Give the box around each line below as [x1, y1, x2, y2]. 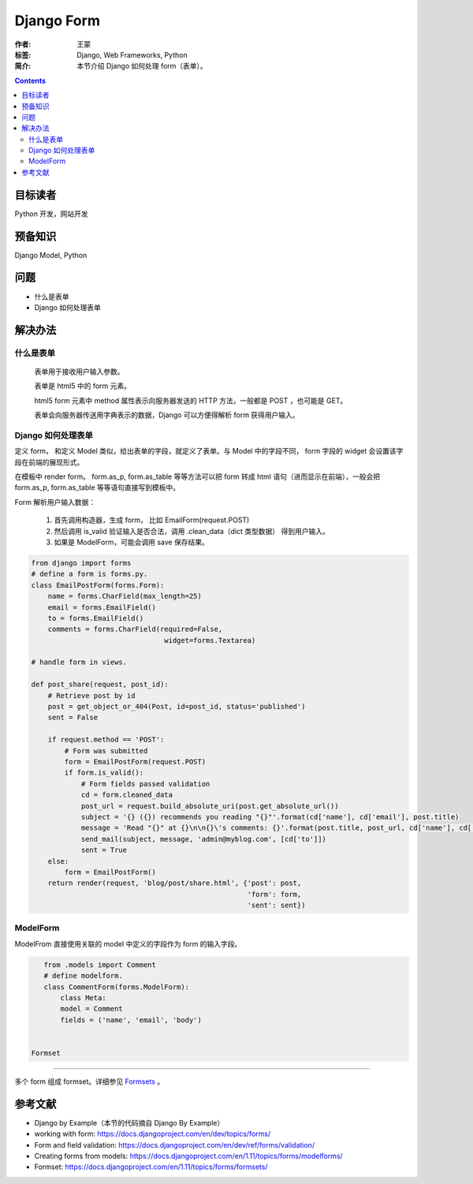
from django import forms [31, 558, 132, 567]
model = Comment [60, 1004, 124, 1014]
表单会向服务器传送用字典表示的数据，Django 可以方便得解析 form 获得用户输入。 [34, 410, 300, 420]
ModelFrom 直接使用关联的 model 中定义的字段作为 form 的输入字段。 [14, 939, 242, 948]
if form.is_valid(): [64, 768, 144, 777]
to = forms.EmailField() [47, 614, 144, 622]
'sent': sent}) [247, 901, 306, 910]
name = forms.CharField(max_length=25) [47, 592, 203, 601]
